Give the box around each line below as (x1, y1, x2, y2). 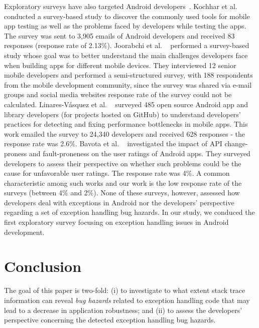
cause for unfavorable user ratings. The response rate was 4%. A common (4, 168, 230, 178)
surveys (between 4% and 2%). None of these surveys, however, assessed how (4, 187, 240, 198)
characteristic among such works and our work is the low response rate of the (4, 177, 242, 188)
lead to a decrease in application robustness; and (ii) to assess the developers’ (4, 304, 242, 315)
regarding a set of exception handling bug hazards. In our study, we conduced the (4, 207, 255, 217)
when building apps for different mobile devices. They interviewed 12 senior (4, 60, 236, 70)
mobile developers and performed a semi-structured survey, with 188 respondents (4, 70, 253, 80)
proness (4, 148, 27, 158)
